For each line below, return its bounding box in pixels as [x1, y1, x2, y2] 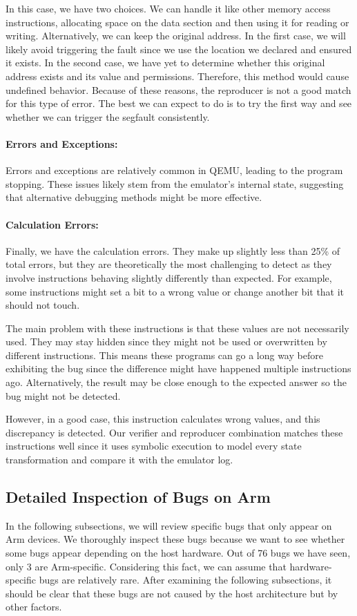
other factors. [6, 599, 62, 614]
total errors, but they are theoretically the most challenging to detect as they [6, 257, 332, 271]
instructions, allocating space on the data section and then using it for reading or [6, 15, 349, 29]
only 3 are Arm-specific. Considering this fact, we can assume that [6, 559, 287, 573]
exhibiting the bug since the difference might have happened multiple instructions [6, 361, 351, 376]
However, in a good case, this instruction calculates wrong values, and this [6, 412, 320, 426]
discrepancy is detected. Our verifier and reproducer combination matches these [6, 425, 343, 439]
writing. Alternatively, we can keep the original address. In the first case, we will [6, 28, 346, 43]
